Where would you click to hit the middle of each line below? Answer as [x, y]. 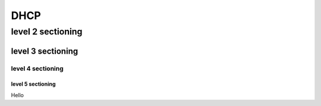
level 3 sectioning [45, 51]
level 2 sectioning [47, 32]
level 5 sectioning [33, 84]
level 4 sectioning [37, 68]
